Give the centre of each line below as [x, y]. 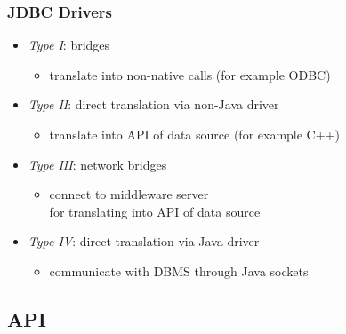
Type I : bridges [69, 45]
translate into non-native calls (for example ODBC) [190, 74]
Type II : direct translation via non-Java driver [153, 104]
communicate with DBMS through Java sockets [179, 270]
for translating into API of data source [155, 211]
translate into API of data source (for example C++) [194, 134]
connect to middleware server [129, 194]
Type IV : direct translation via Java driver [144, 241]
